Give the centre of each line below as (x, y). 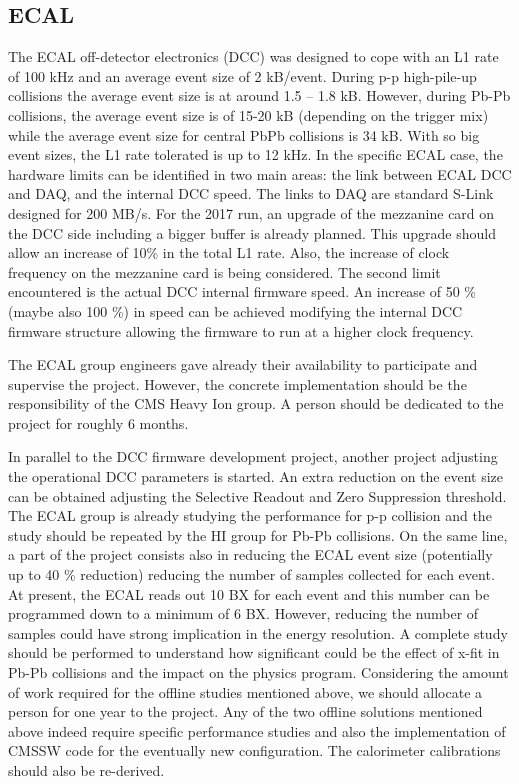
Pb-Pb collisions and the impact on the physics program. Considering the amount (258, 672)
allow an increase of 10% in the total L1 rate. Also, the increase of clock (229, 252)
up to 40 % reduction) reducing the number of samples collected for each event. (251, 574)
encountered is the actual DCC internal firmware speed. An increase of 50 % (242, 291)
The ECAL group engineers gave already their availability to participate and (243, 364)
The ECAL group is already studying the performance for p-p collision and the (250, 515)
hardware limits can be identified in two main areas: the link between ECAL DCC (260, 173)
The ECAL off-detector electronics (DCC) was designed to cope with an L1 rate (253, 56)
